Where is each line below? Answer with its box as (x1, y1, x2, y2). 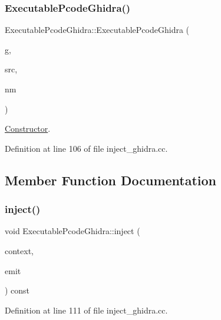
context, (5, 244, 34, 256)
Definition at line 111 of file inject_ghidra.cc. (5, 304, 168, 316)
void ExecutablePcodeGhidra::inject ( (5, 225, 140, 237)
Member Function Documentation (5, 171, 217, 189)
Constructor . (5, 122, 51, 135)
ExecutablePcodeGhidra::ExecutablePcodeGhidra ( (5, 24, 190, 36)
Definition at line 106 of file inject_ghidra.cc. (5, 142, 168, 154)
